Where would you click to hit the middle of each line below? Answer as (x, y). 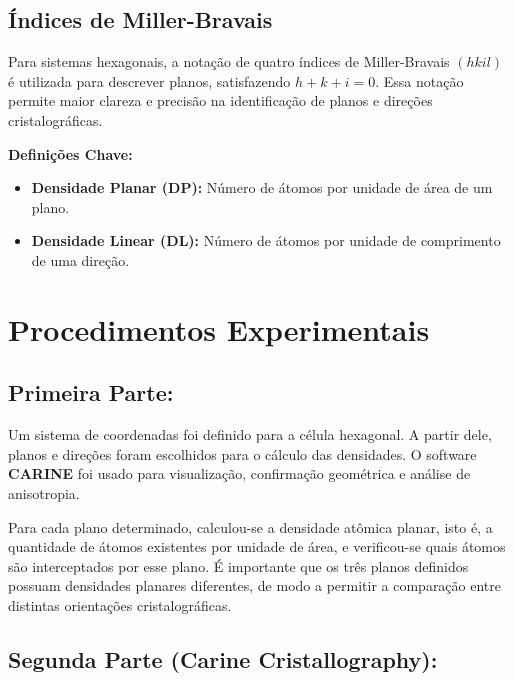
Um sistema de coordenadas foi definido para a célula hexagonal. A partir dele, (250, 434)
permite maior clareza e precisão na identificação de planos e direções (220, 100)
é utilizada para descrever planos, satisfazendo (149, 80)
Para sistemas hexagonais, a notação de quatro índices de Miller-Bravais (229, 61)
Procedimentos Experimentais (219, 328)
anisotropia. (44, 492)
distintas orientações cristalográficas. (120, 604)
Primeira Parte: (91, 392)
